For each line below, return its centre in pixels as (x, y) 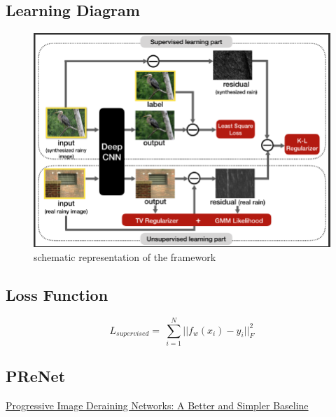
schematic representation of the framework (125, 257)
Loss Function (57, 295)
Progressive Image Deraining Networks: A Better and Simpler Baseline (157, 405)
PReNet (36, 376)
